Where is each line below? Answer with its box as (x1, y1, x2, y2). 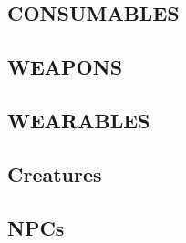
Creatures (7, 159, 102, 187)
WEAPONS (7, 53, 123, 81)
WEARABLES (7, 106, 150, 134)
